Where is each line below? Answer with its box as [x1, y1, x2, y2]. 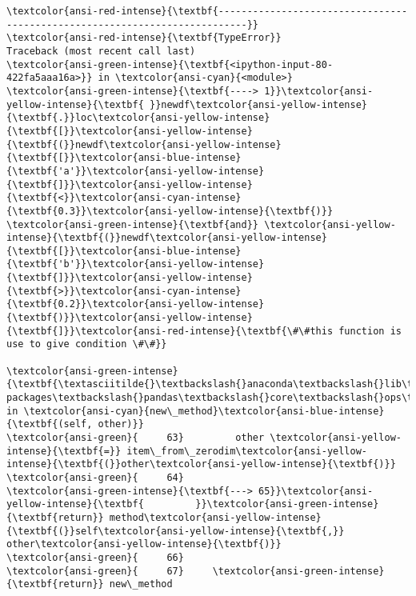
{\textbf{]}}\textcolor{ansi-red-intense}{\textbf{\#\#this [6, 325, 334, 337]
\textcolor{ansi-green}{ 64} [6, 471, 184, 483]
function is [338, 325, 402, 337]
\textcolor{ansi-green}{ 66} [6, 551, 184, 563]
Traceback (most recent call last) [6, 45, 196, 57]
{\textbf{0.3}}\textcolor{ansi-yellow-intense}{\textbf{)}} [6, 205, 334, 217]
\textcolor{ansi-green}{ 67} [6, 565, 184, 577]
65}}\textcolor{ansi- [258, 485, 374, 497]
